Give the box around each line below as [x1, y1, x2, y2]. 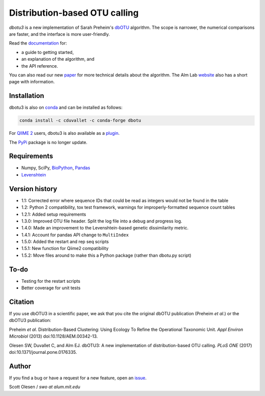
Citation [9, 297, 34, 306]
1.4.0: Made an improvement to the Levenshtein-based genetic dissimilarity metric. [21, 225, 189, 231]
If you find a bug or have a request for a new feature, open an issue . [9, 375, 147, 381]
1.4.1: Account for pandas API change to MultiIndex [21, 232, 129, 238]
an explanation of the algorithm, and [21, 56, 95, 62]
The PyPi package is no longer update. [9, 139, 88, 145]
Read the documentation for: [9, 40, 67, 46]
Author [9, 362, 31, 370]
